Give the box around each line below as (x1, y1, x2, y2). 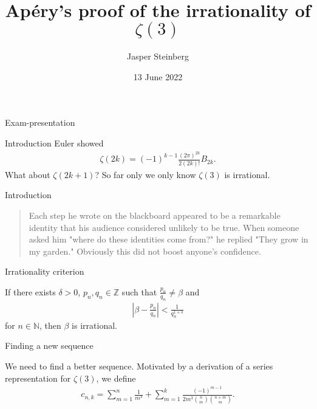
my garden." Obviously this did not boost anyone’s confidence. (29, 244, 261, 257)
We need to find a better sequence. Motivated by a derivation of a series (5, 359, 273, 372)
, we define (96, 371, 136, 384)
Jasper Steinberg (127, 50, 189, 63)
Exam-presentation (5, 116, 75, 129)
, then (39, 318, 61, 331)
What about (5, 168, 50, 180)
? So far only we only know (95, 168, 196, 180)
